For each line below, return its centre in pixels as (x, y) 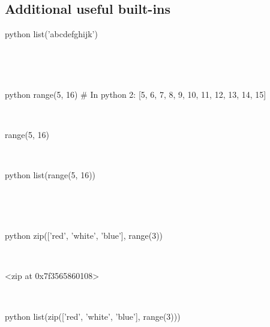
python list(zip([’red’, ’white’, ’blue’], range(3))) (93, 316)
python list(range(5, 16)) (50, 175)
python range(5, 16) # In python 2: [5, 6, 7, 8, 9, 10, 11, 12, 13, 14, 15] (136, 94)
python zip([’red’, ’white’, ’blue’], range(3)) (84, 235)
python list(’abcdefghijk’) (51, 34)
